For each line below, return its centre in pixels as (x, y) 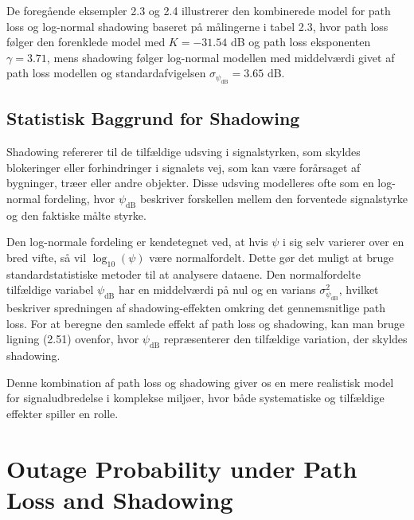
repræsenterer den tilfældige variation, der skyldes (285, 339)
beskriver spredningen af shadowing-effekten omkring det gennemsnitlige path (196, 308)
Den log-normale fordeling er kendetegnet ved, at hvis (137, 242)
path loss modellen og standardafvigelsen (106, 73)
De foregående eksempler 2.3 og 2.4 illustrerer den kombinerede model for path (199, 10)
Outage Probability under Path (182, 468)
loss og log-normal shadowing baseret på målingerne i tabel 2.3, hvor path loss (197, 26)
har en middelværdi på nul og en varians (217, 289)
